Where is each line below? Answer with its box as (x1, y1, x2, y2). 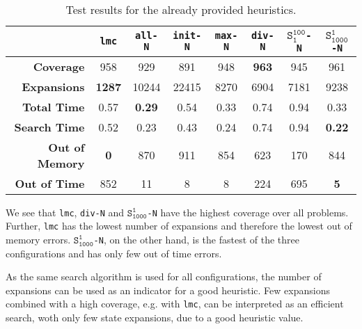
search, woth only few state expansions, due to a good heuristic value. (6, 310, 304, 324)
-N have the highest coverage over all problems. (147, 204, 349, 219)
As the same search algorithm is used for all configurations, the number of (6, 269, 322, 284)
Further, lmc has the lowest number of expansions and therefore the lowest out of (6, 218, 352, 233)
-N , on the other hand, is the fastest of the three (93, 232, 299, 246)
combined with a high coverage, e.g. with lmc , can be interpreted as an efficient (6, 296, 344, 311)
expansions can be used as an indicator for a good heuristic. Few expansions (6, 282, 330, 297)
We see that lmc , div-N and (6, 204, 125, 219)
